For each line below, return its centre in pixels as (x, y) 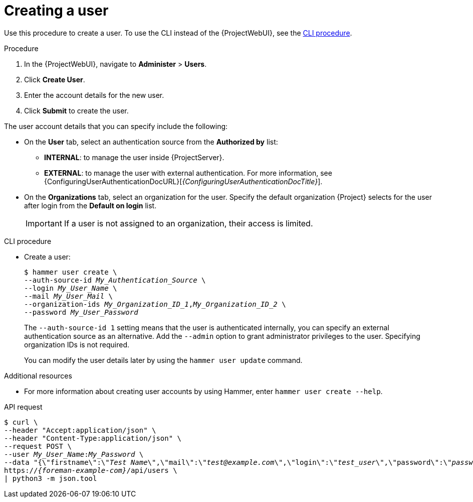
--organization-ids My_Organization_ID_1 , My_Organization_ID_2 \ (155, 304)
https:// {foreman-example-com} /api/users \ (91, 470)
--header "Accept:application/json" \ (80, 430)
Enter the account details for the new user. (94, 95)
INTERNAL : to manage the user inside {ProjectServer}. (134, 157)
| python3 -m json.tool (51, 478)
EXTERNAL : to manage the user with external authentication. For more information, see (188, 173)
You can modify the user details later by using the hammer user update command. (163, 360)
